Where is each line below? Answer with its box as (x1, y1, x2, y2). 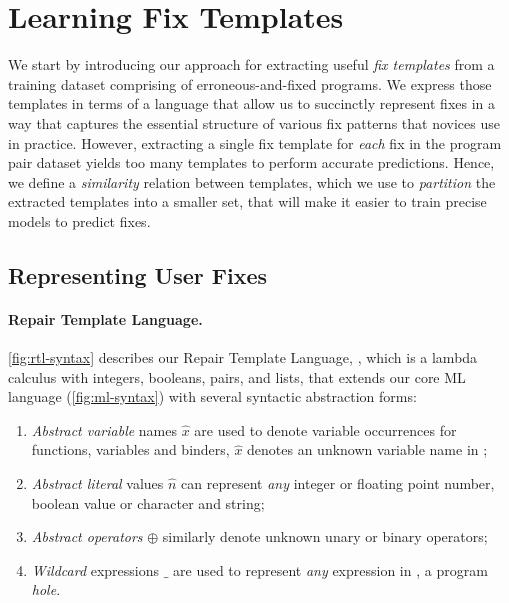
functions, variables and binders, (31, 439, 230, 460)
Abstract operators (31, 526, 143, 547)
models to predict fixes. (8, 210, 151, 231)
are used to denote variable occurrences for (194, 419, 457, 440)
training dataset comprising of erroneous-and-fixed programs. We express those (8, 73, 492, 94)
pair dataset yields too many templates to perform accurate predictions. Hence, (8, 152, 495, 173)
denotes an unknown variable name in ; (247, 439, 488, 460)
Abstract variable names (31, 419, 178, 440)
